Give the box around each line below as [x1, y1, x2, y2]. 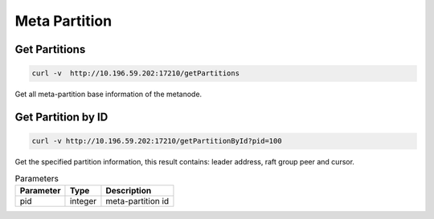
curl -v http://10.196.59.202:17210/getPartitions [31, 69, 240, 78]
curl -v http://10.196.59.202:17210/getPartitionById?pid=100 [31, 136, 282, 146]
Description [105, 185, 152, 196]
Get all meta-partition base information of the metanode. [14, 89, 203, 99]
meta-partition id [105, 195, 170, 206]
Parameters [14, 172, 59, 184]
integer [69, 195, 97, 206]
